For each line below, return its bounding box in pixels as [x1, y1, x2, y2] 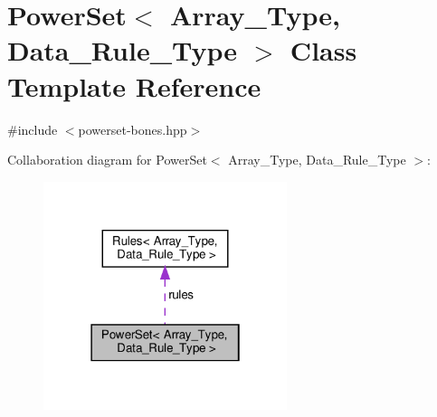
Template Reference [7, 67, 261, 104]
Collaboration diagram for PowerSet [7, 150, 207, 169]
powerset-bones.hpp [78, 119, 187, 138]
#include [7, 119, 58, 138]
